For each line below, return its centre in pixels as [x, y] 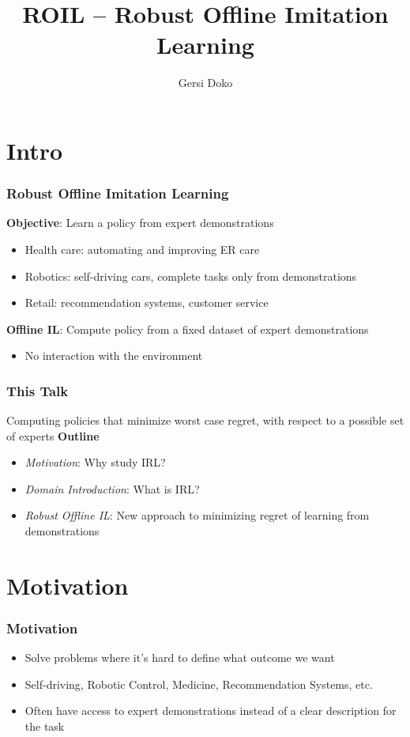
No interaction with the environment [114, 355]
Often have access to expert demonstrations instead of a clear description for [211, 711]
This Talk [38, 390]
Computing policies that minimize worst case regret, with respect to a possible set [205, 420]
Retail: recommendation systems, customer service [147, 302]
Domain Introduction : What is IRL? [112, 488]
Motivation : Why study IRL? [95, 462]
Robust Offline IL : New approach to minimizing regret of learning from [197, 515]
